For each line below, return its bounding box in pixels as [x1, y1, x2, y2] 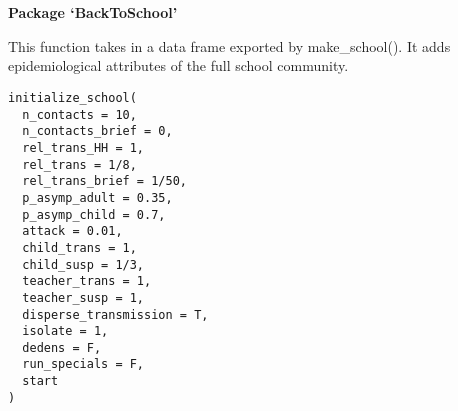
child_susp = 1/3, [22, 257, 145, 272]
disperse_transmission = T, [22, 307, 209, 322]
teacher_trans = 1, [22, 274, 152, 289]
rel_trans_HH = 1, [22, 140, 145, 155]
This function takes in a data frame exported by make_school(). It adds [8, 35, 451, 56]
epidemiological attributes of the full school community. [8, 55, 349, 76]
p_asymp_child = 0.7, [22, 207, 166, 222]
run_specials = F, [22, 357, 145, 372]
